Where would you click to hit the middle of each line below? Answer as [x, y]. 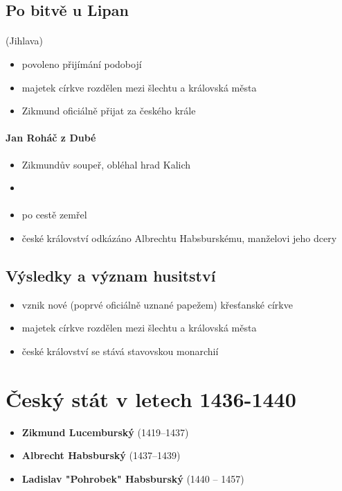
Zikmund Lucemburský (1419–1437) [105, 432]
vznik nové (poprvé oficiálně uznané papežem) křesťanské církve [157, 304]
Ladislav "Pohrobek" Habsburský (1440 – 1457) [133, 478]
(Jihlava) [24, 41]
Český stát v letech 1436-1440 [151, 398]
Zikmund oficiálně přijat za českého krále [109, 111]
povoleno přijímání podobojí [82, 63]
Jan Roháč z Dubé [51, 138]
